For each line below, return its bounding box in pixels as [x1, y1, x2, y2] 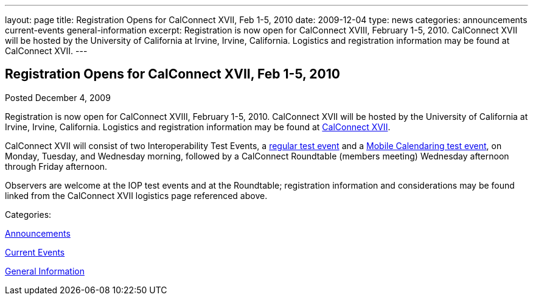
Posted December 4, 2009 [5, 92, 111, 103]
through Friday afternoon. [5, 161, 108, 172]
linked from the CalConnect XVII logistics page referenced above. [5, 190, 268, 201]
